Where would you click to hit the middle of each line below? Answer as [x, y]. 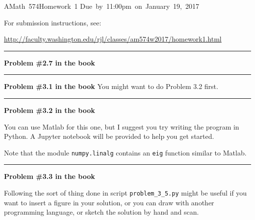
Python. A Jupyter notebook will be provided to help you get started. [109, 136]
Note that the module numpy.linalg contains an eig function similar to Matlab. [125, 152]
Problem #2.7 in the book [50, 62]
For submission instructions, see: [53, 22]
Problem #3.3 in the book [50, 176]
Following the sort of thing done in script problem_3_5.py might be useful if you [126, 193]
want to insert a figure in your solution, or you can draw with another [109, 202]
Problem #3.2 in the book [50, 110]
